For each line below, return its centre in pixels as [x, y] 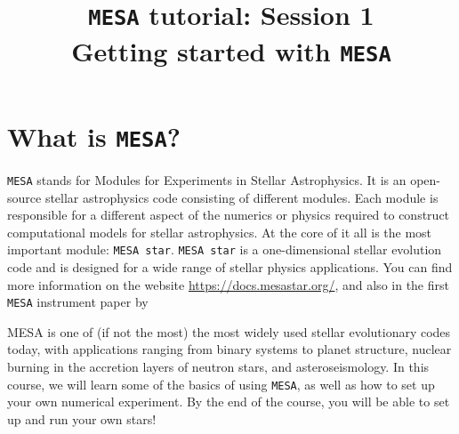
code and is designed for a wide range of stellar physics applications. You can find [230, 266]
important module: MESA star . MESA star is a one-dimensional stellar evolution [225, 249]
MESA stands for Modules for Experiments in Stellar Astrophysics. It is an [207, 179]
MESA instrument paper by [78, 302]
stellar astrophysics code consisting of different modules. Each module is [242, 197]
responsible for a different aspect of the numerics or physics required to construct [229, 215]
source [24, 197]
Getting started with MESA [231, 50]
